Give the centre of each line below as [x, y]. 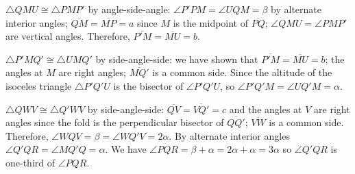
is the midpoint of [211, 22]
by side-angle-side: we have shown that [177, 59]
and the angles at [266, 109]
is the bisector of [148, 85]
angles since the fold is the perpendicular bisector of [115, 122]
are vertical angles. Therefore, [68, 36]
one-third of [30, 162]
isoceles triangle [39, 85]
